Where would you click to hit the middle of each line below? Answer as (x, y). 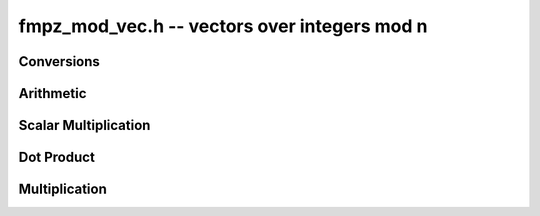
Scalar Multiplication (84, 125)
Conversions (59, 61)
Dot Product (56, 157)
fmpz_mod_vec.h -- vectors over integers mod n (223, 26)
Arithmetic (52, 93)
